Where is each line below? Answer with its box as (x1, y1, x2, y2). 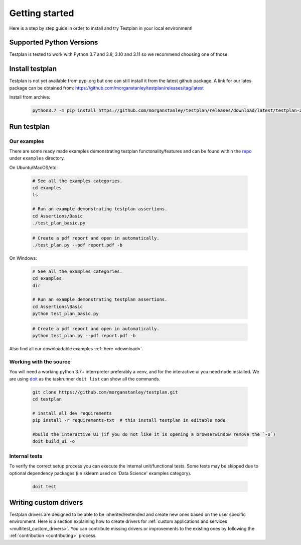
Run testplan (9, 122, 50, 131)
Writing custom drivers (9, 498, 83, 507)
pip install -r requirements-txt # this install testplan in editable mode (32, 418, 226, 423)
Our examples (9, 137, 45, 144)
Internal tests (9, 452, 43, 459)
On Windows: (9, 255, 37, 261)
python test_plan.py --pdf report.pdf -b (32, 333, 136, 339)
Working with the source (9, 358, 71, 365)
